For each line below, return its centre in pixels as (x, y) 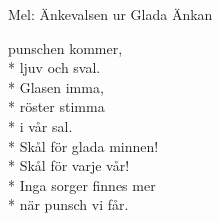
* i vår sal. (40, 125)
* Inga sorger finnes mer (82, 184)
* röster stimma (56, 106)
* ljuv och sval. (54, 67)
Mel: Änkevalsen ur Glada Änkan (110, 14)
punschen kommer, (65, 47)
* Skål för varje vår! (69, 165)
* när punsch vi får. (68, 204)
